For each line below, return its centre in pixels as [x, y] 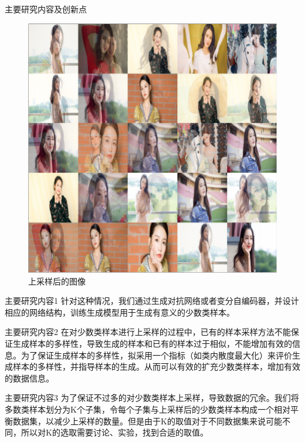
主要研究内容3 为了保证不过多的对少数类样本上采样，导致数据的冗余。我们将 [152, 398]
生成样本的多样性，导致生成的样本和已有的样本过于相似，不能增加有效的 [152, 344]
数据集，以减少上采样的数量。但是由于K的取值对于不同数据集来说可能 [147, 421]
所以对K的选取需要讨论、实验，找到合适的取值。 [114, 432]
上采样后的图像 [57, 281]
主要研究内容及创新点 [46, 9]
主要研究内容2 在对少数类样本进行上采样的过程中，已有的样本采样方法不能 [148, 332]
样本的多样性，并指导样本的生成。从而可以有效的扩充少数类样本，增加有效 [156, 366]
